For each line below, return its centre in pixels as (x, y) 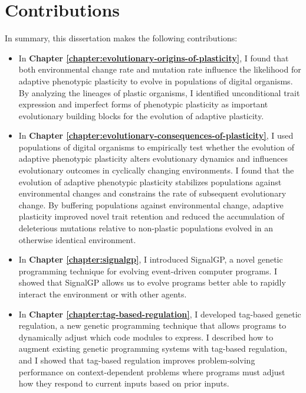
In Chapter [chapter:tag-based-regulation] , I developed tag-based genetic (160, 314)
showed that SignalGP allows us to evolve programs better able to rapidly (152, 282)
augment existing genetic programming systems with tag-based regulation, (153, 348)
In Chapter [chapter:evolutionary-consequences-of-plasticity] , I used (156, 135)
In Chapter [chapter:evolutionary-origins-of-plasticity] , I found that (154, 58)
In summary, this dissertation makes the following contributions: (121, 38)
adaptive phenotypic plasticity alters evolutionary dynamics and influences (153, 158)
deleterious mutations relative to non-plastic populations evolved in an (146, 228)
